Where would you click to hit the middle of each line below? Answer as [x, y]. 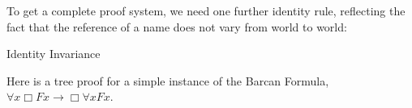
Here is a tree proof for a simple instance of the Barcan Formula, [168, 80]
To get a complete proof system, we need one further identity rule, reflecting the [206, 10]
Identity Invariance [54, 54]
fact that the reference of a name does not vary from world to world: [177, 26]
